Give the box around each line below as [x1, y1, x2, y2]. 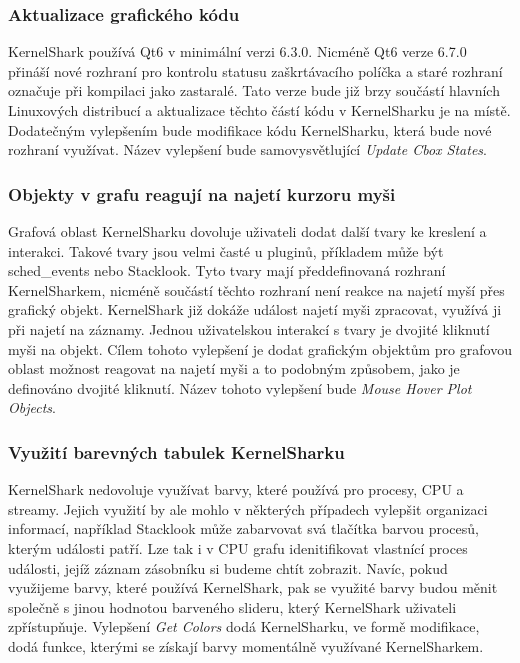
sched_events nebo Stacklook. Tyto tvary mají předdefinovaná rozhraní [8, 260, 446, 281]
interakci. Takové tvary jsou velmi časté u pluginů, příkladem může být [8, 240, 444, 261]
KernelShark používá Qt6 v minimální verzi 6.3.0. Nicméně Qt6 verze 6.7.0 [8, 41, 467, 62]
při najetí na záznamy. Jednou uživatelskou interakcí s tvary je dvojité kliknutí [8, 318, 490, 339]
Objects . [8, 397, 56, 418]
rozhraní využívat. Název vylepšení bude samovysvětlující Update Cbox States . [8, 139, 487, 160]
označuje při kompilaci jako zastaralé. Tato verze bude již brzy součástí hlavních [8, 80, 500, 101]
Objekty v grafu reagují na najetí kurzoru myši [8, 181, 396, 206]
